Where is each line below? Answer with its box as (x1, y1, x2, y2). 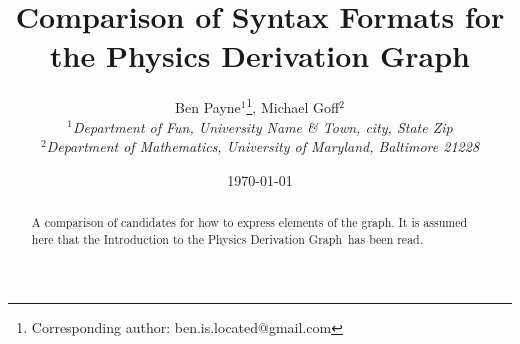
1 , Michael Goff (246, 94, 340, 117)
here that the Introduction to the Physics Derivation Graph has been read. (31, 230, 424, 247)
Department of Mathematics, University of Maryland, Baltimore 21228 (46, 136, 480, 157)
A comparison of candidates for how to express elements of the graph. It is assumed (31, 214, 468, 231)
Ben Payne (175, 96, 241, 117)
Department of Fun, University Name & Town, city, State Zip (72, 116, 453, 137)
